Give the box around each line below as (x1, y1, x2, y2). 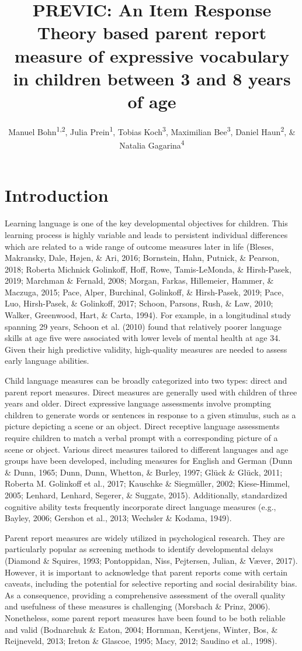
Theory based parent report (37, 20, 267, 44)
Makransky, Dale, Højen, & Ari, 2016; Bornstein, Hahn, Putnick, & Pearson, (5, 252, 279, 264)
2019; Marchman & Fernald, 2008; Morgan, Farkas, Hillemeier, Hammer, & (5, 274, 274, 287)
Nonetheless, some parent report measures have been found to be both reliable (5, 611, 286, 624)
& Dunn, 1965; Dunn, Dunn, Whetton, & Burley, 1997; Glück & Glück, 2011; (5, 466, 283, 478)
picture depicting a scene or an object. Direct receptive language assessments (5, 420, 280, 432)
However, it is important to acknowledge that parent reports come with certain (5, 566, 288, 578)
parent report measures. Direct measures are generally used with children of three (5, 385, 297, 398)
